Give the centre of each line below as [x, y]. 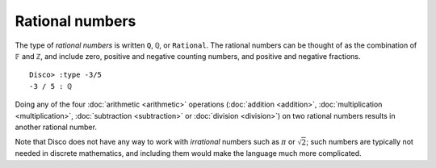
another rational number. [56, 127]
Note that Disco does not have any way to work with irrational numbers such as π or [155, 142]
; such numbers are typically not [360, 142]
